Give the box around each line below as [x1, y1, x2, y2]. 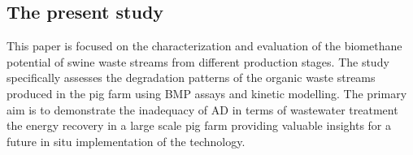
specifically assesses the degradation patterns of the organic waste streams [7, 69, 376, 86]
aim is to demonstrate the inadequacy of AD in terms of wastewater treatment [7, 101, 398, 118]
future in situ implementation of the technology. [7, 132, 246, 149]
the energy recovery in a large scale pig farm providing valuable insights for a [7, 117, 392, 134]
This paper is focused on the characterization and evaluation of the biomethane [7, 37, 402, 54]
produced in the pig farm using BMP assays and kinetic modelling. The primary [7, 84, 407, 101]
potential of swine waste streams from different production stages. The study [7, 53, 389, 70]
